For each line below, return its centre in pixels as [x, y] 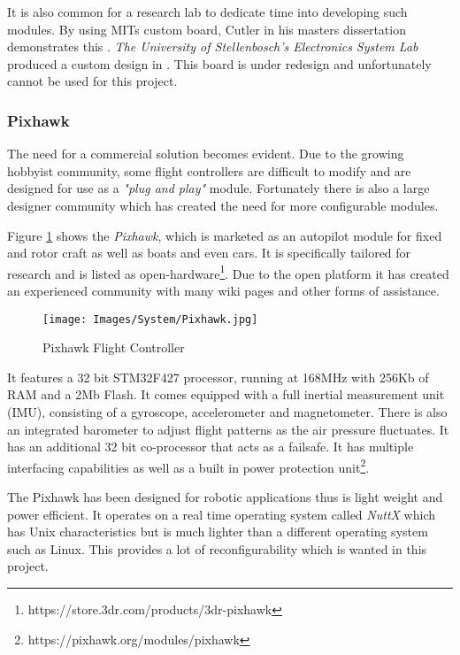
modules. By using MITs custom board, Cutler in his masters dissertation [207, 29]
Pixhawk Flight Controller [114, 347]
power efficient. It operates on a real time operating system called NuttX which [222, 514]
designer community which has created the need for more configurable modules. [223, 205]
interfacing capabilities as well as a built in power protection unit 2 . [188, 466]
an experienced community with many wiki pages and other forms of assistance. [223, 290]
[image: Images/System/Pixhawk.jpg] [150, 319]
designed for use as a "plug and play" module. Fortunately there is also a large [218, 188]
